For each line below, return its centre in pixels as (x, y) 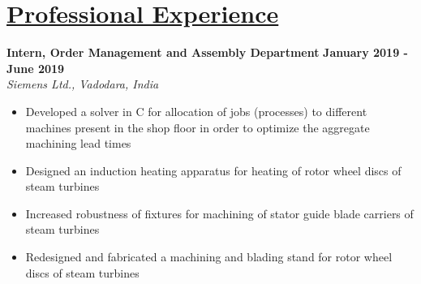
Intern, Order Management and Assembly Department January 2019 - (207, 52)
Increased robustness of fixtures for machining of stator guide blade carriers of (219, 213)
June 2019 (36, 68)
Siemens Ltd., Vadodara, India (83, 84)
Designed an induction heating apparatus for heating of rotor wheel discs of (213, 170)
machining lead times (78, 143)
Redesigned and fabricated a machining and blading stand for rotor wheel (209, 257)
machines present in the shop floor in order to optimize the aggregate (198, 127)
